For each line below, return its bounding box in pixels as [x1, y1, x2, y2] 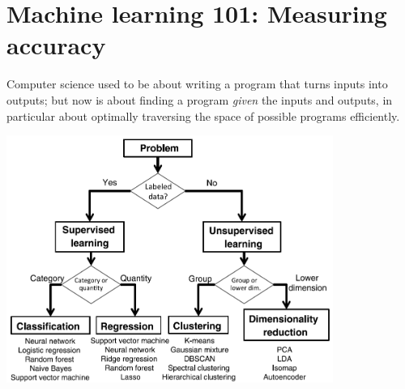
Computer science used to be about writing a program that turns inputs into [6, 75, 388, 92]
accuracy [6, 28, 106, 62]
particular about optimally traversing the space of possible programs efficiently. [6, 107, 400, 124]
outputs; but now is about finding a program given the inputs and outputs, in [6, 91, 393, 108]
